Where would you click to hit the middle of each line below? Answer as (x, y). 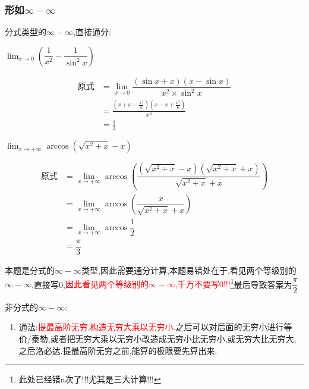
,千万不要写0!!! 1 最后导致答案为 (234, 283)
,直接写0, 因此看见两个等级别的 (90, 284)
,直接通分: (92, 32)
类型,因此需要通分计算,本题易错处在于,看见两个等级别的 (189, 270)
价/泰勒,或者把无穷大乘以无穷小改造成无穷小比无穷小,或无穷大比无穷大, (157, 338)
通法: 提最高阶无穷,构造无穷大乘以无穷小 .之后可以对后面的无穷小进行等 (155, 327)
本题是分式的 (30, 270)
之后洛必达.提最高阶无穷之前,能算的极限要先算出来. (118, 350)
